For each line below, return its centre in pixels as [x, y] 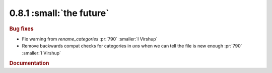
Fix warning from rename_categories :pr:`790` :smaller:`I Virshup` [90, 39]
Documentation [29, 63]
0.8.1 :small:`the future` [59, 13]
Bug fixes [21, 28]
